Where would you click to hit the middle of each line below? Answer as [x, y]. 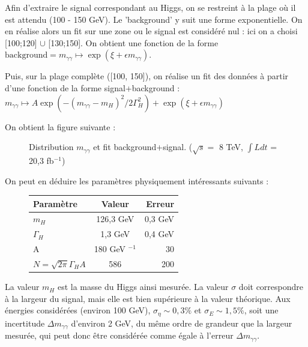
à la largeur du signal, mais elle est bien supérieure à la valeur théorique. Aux [148, 298]
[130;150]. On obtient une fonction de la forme [133, 42]
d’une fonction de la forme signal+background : [92, 87]
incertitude [25, 323]
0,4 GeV [159, 234]
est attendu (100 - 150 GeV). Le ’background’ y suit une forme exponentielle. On [154, 19]
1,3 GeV [115, 234]
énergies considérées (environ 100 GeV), [78, 310]
